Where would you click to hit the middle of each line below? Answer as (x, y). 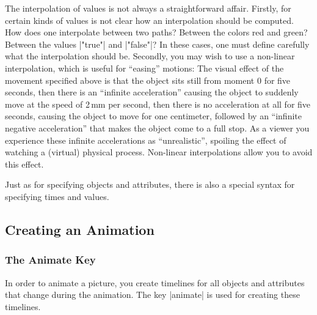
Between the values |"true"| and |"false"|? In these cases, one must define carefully (157, 44)
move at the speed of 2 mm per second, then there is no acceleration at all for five (158, 104)
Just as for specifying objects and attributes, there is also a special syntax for (150, 184)
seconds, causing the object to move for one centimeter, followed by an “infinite (153, 116)
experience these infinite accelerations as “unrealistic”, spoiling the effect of (146, 140)
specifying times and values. (57, 196)
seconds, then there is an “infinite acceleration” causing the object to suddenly (152, 92)
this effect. (24, 164)
